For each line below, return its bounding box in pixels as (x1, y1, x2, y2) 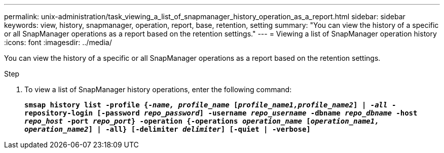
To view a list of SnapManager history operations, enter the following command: (24, 85, 292, 94)
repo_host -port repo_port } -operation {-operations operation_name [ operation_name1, (24, 117, 379, 125)
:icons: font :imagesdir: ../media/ (4, 38, 112, 47)
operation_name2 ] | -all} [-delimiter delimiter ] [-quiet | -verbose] (24, 125, 311, 133)
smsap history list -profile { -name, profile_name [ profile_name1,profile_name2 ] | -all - (24, 101, 396, 109)
